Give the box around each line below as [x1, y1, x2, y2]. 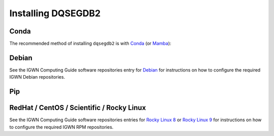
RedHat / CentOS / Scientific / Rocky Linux [9, 104, 146, 112]
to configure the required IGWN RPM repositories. [9, 124, 114, 130]
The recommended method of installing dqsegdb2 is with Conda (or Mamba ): [9, 41, 172, 47]
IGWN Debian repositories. [9, 74, 65, 80]
